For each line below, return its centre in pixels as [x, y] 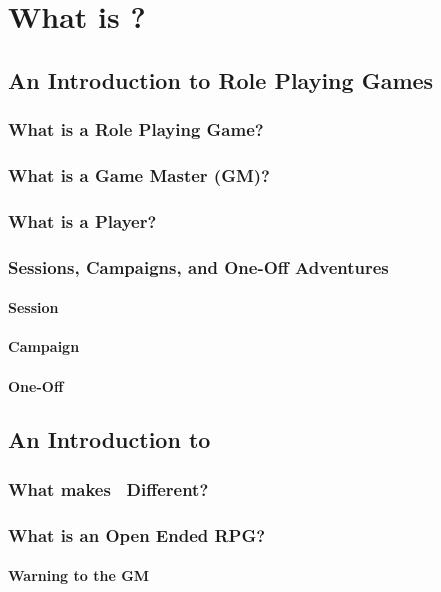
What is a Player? [82, 220]
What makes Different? [108, 488]
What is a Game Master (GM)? [139, 174]
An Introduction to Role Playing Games [221, 79]
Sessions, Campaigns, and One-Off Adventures [198, 266]
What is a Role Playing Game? [136, 129]
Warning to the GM [79, 575]
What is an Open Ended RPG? [137, 534]
